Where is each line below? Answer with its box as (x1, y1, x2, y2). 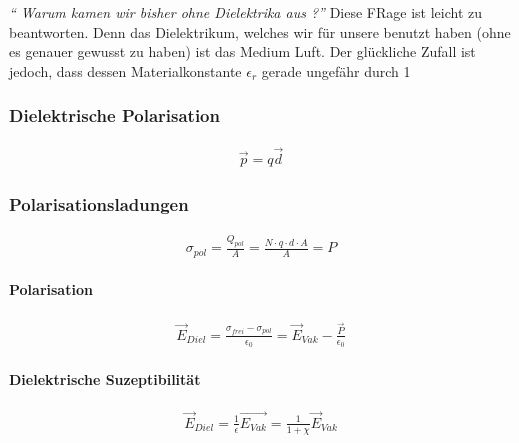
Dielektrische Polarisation (9, 103, 220, 128)
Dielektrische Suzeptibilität (9, 368, 201, 389)
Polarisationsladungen (9, 191, 189, 216)
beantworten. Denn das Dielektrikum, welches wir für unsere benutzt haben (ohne (9, 21, 511, 42)
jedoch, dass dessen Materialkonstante (9, 60, 242, 81)
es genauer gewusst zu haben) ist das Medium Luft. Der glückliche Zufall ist (9, 41, 476, 62)
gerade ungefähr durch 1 (261, 60, 411, 81)
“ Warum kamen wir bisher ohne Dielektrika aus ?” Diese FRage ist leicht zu (9, 2, 482, 22)
